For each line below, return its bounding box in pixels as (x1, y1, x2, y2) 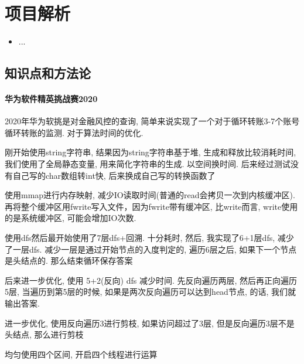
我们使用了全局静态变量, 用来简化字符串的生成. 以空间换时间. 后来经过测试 (5, 158, 291, 170)
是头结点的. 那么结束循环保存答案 (5, 254, 133, 267)
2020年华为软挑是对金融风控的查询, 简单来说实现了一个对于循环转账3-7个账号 (5, 115, 300, 127)
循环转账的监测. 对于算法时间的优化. (5, 126, 144, 138)
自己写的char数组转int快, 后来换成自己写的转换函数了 (12, 169, 216, 181)
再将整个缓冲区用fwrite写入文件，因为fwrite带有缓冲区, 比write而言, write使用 (5, 200, 298, 212)
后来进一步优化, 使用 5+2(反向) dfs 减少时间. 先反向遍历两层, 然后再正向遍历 (5, 274, 298, 286)
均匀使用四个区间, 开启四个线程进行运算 (5, 348, 158, 360)
